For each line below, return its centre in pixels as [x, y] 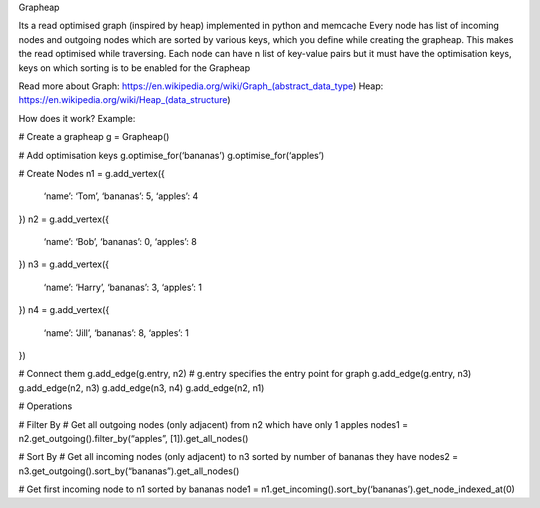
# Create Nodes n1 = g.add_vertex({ [91, 173]
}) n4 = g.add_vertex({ [64, 310]
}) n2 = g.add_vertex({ [64, 219]
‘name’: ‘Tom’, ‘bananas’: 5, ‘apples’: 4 [121, 196]
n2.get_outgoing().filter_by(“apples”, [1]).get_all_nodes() [133, 438]
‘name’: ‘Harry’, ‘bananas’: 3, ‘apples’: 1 [122, 287]
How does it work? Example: [77, 118]
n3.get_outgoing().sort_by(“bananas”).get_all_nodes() [129, 471]
